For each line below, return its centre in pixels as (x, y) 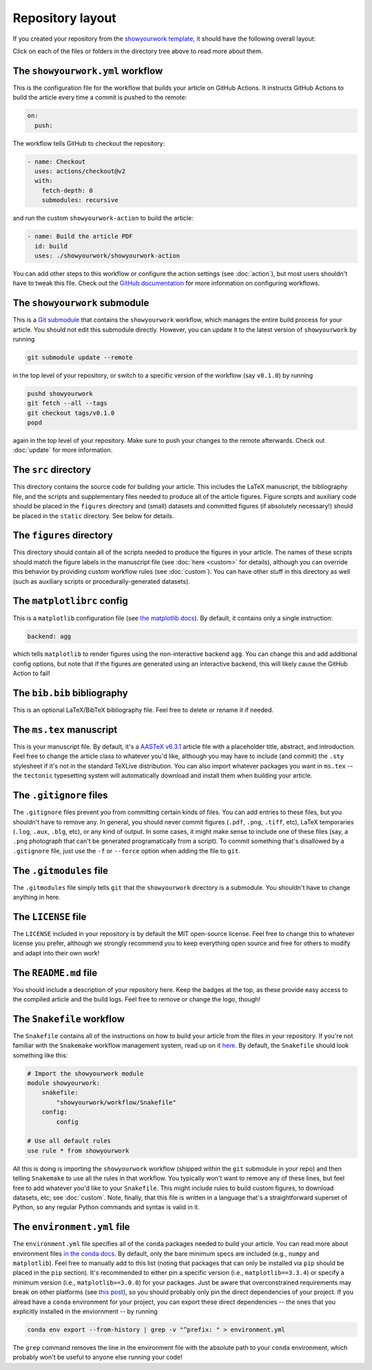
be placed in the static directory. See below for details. (93, 516)
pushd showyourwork (60, 394)
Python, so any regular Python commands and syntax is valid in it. (106, 1207)
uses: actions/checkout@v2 (80, 171)
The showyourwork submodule (81, 303)
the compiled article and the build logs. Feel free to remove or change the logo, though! (137, 999)
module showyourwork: (64, 1083)
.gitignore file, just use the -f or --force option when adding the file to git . (126, 851)
